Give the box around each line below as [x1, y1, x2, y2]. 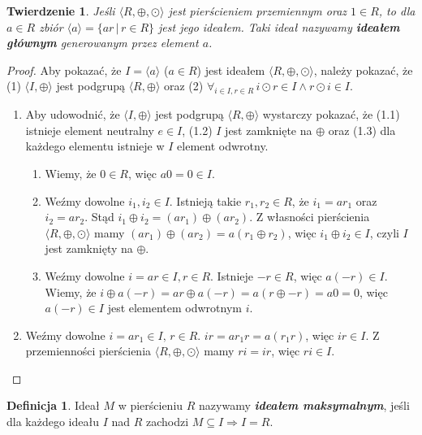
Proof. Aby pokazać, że [6, 61, 122, 78]
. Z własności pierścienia [249, 208, 370, 225]
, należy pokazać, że [313, 61, 413, 78]
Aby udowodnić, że [25, 106, 120, 123]
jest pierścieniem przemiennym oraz [168, 2, 347, 19]
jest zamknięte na [225, 121, 312, 138]
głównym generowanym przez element [6, 34, 199, 51]
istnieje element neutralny [25, 121, 154, 138]
